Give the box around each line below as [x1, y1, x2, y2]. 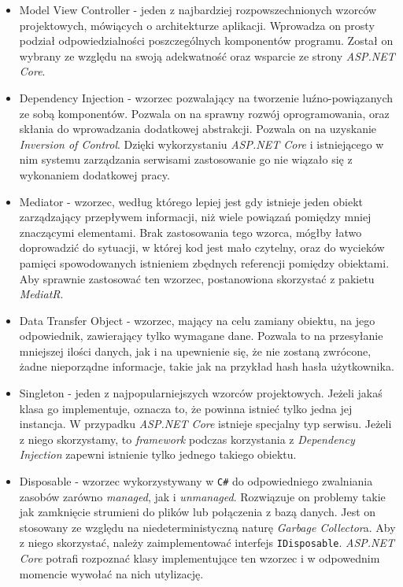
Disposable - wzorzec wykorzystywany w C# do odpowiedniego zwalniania [19, 473, 373, 489]
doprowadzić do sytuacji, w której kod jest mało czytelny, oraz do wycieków [19, 239, 385, 256]
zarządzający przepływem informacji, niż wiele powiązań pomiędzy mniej [19, 209, 372, 225]
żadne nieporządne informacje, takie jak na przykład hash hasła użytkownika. [19, 358, 394, 375]
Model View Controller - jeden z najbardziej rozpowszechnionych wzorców [19, 2, 377, 17]
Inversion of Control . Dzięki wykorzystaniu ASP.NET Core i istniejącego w [19, 135, 384, 152]
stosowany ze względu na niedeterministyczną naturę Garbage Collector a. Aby [19, 519, 396, 535]
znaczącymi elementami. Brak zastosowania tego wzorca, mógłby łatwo [19, 223, 362, 240]
